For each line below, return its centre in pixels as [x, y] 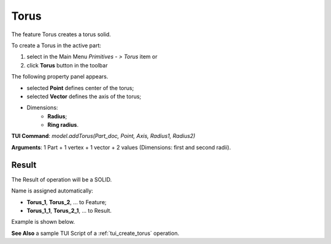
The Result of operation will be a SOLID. [62, 179]
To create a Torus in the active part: [56, 45]
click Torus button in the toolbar [67, 65]
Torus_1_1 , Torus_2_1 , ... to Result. [69, 210]
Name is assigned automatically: [52, 191]
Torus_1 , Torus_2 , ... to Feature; [67, 202]
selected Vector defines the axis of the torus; [84, 96]
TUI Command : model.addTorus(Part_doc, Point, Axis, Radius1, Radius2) [103, 136]
